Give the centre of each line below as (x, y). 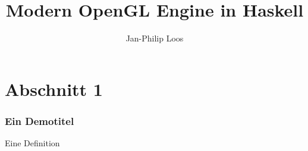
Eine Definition (32, 143)
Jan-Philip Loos (155, 38)
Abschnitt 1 (54, 89)
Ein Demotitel (40, 121)
